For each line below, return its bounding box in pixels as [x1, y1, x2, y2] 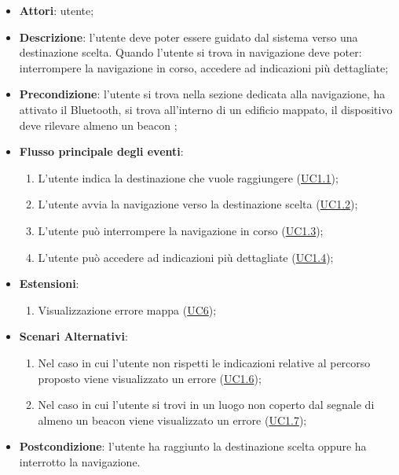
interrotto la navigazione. [19, 453, 141, 469]
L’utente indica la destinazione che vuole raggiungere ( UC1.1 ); [38, 169, 339, 186]
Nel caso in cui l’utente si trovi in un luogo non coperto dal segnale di [38, 396, 375, 413]
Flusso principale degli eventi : [19, 143, 184, 160]
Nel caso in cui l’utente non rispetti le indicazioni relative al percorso [38, 354, 371, 370]
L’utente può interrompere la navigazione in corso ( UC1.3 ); [38, 222, 324, 238]
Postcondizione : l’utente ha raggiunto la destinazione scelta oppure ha [19, 438, 367, 455]
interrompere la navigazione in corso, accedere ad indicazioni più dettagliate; [19, 59, 389, 75]
